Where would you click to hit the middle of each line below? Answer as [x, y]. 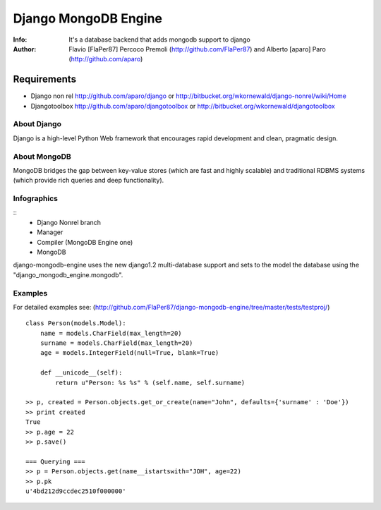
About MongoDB [42, 157]
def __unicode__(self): [81, 373]
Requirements [45, 79]
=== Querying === [55, 461]
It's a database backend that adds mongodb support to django [159, 40]
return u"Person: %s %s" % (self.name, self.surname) [150, 382]
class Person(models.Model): [76, 323]
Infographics [35, 199]
